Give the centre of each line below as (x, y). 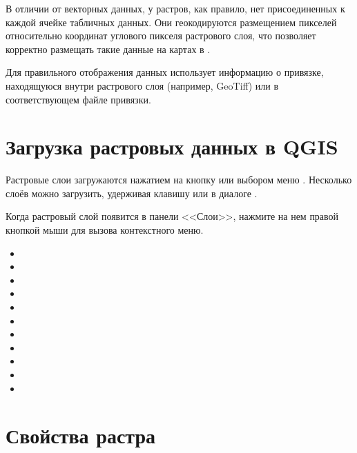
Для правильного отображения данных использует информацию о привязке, (165, 72)
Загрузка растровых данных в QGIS (172, 147)
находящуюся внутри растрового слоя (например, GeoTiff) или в (142, 85)
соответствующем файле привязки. (78, 99)
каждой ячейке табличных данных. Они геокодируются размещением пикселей (171, 22)
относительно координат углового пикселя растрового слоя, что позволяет (161, 36)
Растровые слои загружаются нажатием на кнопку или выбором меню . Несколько (179, 180)
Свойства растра (80, 435)
